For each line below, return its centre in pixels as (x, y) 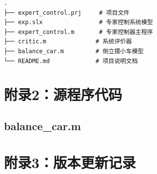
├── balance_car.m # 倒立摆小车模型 (74, 51)
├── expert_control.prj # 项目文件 (67, 13)
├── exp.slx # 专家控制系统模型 (78, 22)
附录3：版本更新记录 (70, 162)
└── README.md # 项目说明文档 (71, 61)
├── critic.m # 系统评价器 (68, 42)
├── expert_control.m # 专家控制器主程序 (78, 32)
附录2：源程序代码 (63, 94)
